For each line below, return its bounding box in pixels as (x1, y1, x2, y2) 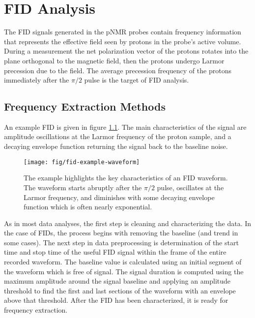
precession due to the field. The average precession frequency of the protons (4, 65, 231, 75)
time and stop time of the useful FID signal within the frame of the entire (4, 247, 227, 257)
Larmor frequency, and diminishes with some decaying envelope (24, 192, 215, 202)
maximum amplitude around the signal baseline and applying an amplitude (4, 276, 231, 286)
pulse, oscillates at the (157, 182, 224, 192)
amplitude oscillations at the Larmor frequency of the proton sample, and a (4, 131, 231, 142)
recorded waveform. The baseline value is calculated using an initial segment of (4, 257, 242, 267)
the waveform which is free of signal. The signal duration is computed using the (4, 266, 244, 276)
